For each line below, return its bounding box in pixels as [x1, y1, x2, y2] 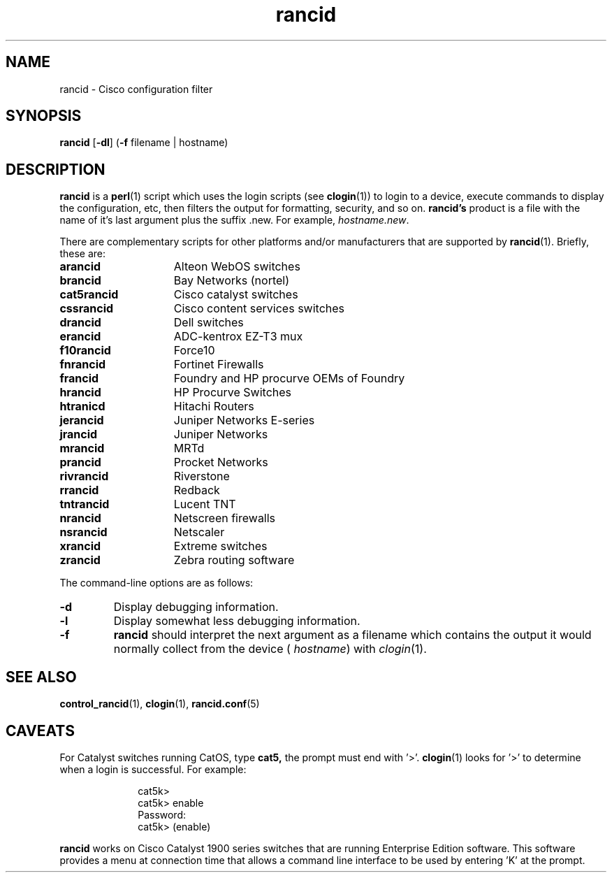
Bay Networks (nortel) [173, 273, 290, 288]
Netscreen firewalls [173, 511, 276, 526]
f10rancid [59, 343, 111, 358]
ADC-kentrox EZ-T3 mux [173, 329, 303, 344]
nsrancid [59, 525, 108, 540]
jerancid [59, 413, 104, 428]
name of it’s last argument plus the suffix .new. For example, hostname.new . [59, 214, 409, 226]
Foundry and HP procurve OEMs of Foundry [173, 371, 405, 386]
